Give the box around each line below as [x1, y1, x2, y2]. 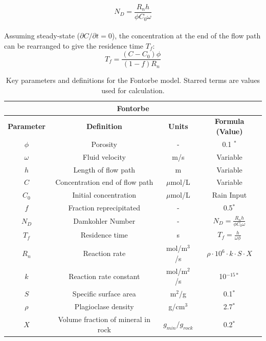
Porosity [91, 138, 118, 149]
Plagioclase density [74, 301, 134, 312]
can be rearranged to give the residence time [4, 40, 144, 51]
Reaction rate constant [69, 270, 140, 281]
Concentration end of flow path [55, 177, 153, 187]
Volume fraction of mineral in [58, 314, 151, 325]
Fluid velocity [82, 151, 126, 162]
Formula [214, 116, 245, 126]
